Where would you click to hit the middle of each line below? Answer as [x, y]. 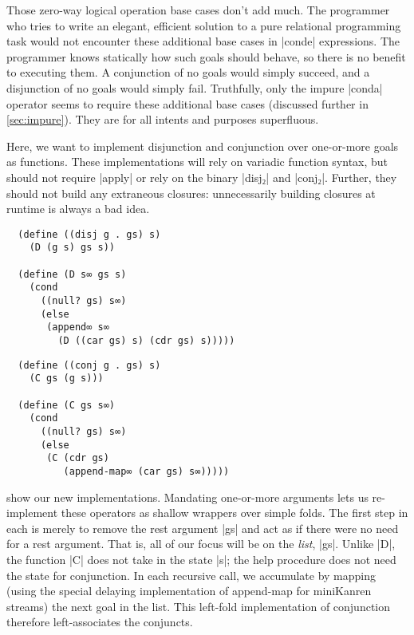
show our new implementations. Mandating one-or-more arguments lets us [187, 497]
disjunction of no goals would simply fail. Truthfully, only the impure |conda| [195, 87]
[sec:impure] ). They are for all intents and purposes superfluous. [163, 119]
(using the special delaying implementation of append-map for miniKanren [189, 591]
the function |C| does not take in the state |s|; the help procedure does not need [201, 559]
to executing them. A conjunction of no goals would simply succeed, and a [188, 72]
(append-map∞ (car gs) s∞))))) [146, 471]
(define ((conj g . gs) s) [89, 365]
